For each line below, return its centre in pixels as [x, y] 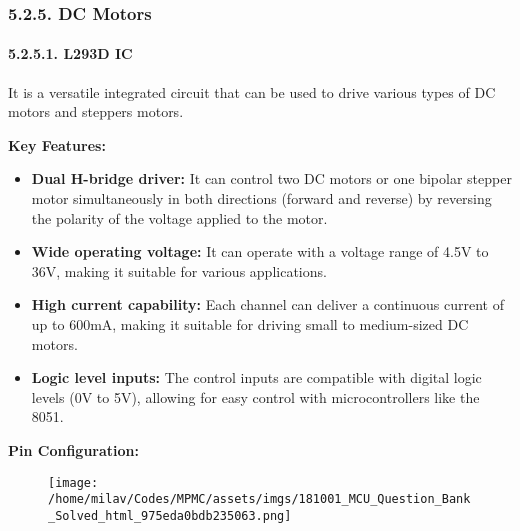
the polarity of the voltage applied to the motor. [179, 217]
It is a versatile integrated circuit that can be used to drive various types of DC [252, 91]
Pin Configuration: [73, 449]
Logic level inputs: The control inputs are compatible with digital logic [256, 377]
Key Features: [57, 144]
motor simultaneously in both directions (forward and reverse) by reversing [261, 198]
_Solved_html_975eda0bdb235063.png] [170, 515]
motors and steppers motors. [96, 111]
